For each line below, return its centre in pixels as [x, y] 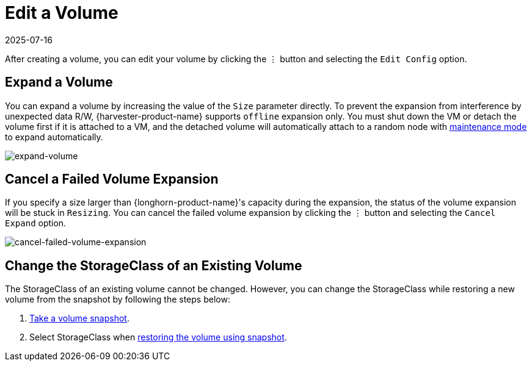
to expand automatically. [54, 137]
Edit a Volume [62, 13]
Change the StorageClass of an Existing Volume [154, 265]
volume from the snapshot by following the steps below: [118, 300]
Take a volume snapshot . [79, 318]
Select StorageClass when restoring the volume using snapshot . [158, 337]
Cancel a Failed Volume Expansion [112, 179]
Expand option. [36, 223]
